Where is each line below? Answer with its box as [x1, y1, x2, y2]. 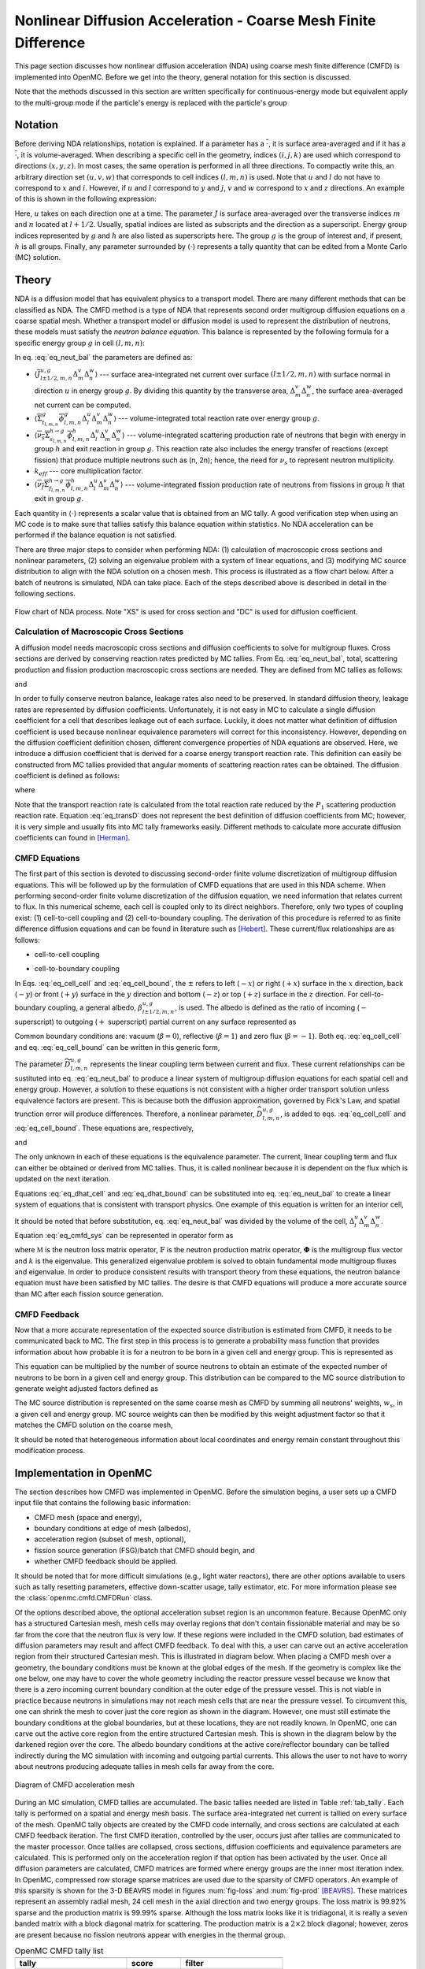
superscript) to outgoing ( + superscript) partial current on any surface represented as [14, 1017, 297, 1027]
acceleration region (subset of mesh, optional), [34, 1534, 187, 1544]
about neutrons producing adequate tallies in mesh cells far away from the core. [14, 1762, 275, 1771]
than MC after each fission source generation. [14, 1289, 164, 1299]
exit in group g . [34, 494, 84, 503]
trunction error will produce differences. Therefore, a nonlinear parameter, [14, 1109, 255, 1118]
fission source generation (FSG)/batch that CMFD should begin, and [34, 1545, 255, 1555]
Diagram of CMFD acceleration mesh [14, 1780, 135, 1789]
